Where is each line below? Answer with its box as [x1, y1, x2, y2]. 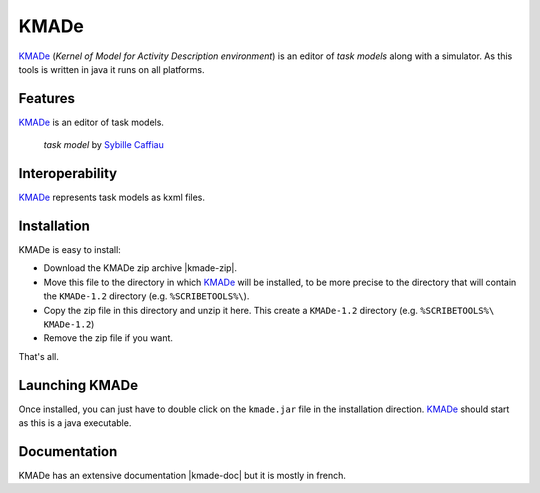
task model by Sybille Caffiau [43, 139, 165, 151]
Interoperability [18, 165, 118, 182]
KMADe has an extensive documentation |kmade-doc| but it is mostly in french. [18, 469, 347, 481]
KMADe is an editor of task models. [18, 116, 165, 128]
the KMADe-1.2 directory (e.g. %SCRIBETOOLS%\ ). [43, 290, 250, 302]
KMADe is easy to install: [18, 244, 122, 256]
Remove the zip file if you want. [43, 332, 174, 344]
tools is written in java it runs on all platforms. [18, 63, 205, 75]
